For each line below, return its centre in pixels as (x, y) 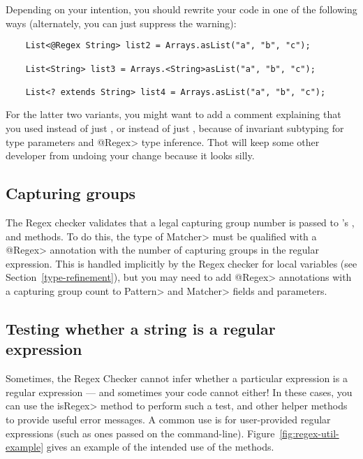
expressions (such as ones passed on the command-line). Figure (140, 433)
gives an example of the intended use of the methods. (160, 447)
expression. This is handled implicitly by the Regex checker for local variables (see (181, 263)
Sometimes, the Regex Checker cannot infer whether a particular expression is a (177, 378)
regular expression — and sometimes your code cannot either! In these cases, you (179, 392)
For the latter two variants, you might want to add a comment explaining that (173, 114)
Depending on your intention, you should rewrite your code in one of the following (181, 9)
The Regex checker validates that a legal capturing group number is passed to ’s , (180, 223)
